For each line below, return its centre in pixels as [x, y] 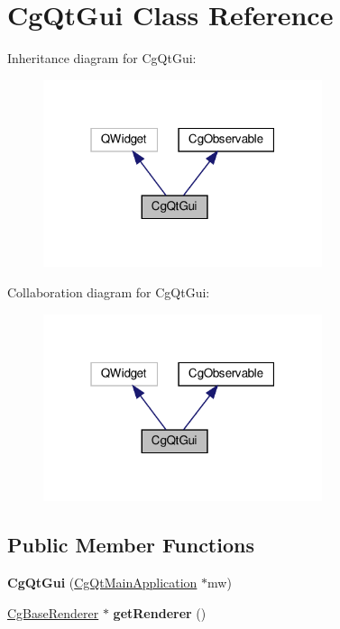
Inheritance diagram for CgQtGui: [102, 58]
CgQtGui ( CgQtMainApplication [102, 583]
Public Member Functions [131, 545]
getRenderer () [160, 612]
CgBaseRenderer [53, 612]
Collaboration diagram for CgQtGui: [109, 292]
